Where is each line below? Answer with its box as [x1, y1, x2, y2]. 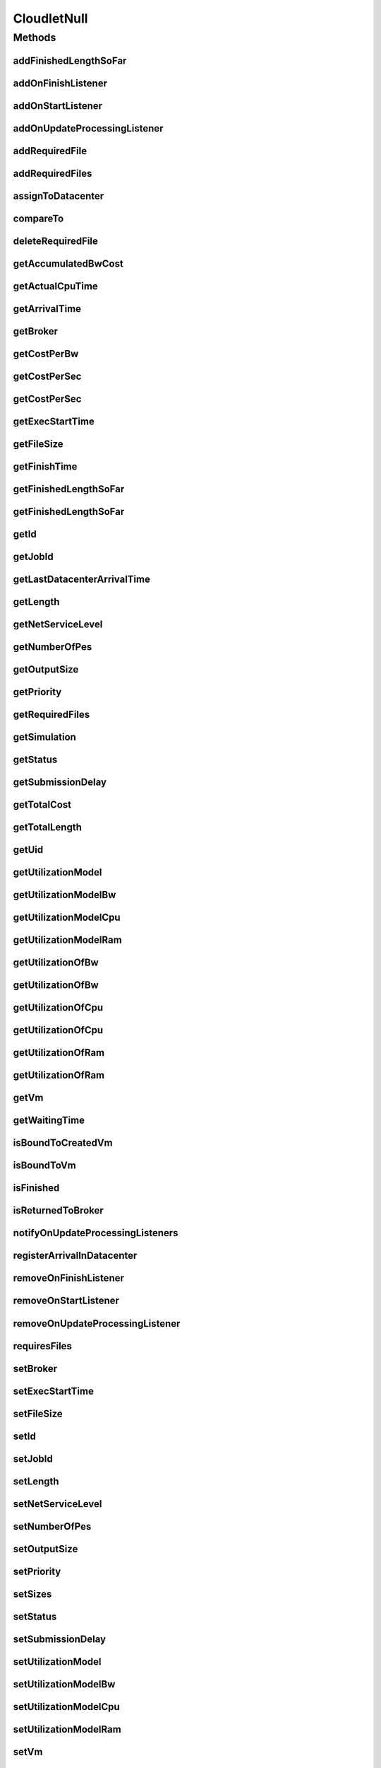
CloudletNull [13, 11, 88, 26]
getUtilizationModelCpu [13, 912, 121, 924]
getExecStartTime [13, 415, 95, 427]
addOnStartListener [13, 100, 102, 112]
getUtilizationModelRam [13, 934, 123, 946]
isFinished [13, 1182, 60, 1194]
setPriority [13, 1565, 61, 1577]
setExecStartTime [13, 1385, 95, 1397]
